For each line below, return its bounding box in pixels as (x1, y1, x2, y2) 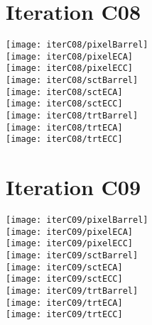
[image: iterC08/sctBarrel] (6, 75, 139, 86)
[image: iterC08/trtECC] (6, 134, 123, 145)
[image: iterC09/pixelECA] (6, 226, 133, 237)
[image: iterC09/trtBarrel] (6, 286, 139, 297)
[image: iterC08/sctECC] (6, 99, 123, 109)
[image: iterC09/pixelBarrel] (6, 215, 148, 226)
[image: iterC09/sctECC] (6, 274, 123, 285)
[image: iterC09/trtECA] (6, 297, 123, 308)
